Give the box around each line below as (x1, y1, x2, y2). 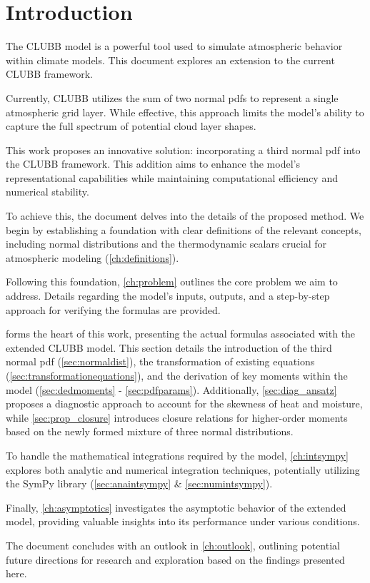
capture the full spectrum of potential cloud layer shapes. (6, 118, 256, 133)
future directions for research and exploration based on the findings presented (6, 552, 345, 567)
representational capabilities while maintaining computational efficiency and (6, 170, 338, 185)
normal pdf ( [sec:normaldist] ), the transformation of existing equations (6, 354, 315, 369)
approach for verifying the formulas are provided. (6, 302, 221, 317)
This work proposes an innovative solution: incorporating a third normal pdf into (6, 142, 361, 157)
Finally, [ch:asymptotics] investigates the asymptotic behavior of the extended (6, 500, 346, 514)
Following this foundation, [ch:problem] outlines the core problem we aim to (6, 274, 338, 289)
